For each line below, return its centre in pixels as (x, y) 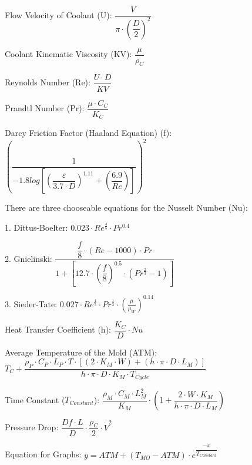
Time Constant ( (35, 399)
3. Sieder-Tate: (31, 303)
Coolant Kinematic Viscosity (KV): (68, 54)
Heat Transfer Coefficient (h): (58, 329)
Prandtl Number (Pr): (45, 108)
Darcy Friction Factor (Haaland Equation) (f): (88, 133)
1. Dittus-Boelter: (36, 227)
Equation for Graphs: (43, 454)
